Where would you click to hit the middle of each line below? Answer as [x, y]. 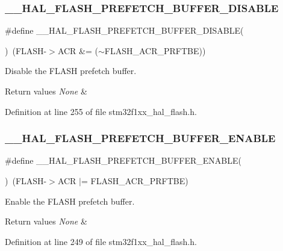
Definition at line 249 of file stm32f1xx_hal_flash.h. [101, 241]
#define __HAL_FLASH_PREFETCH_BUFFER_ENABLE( [123, 160]
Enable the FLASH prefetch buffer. [70, 201]
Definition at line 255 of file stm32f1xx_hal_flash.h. [101, 111]
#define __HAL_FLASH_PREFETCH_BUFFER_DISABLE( [124, 30]
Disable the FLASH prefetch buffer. [71, 71]
